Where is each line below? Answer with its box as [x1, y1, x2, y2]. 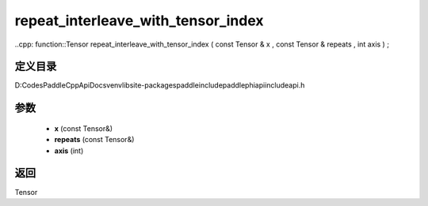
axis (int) [54, 146, 84, 155]
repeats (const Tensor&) [54, 135, 135, 144]
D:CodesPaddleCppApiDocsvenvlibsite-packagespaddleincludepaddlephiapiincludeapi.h [14, 81, 305, 90]
